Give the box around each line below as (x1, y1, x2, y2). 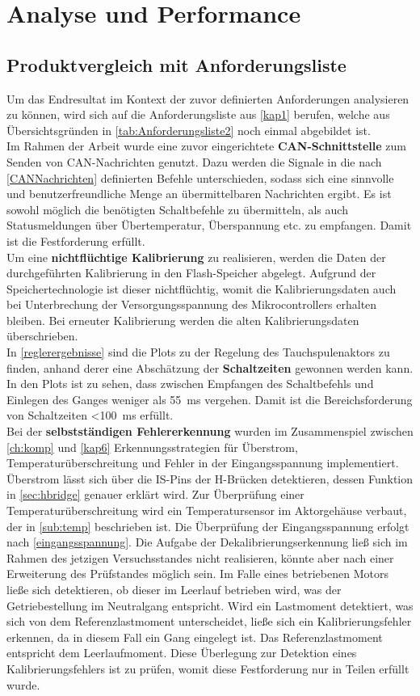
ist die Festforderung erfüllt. (6, 232, 145, 249)
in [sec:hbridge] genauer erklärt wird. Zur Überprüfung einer (6, 486, 304, 503)
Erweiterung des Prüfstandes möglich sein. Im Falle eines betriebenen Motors (6, 565, 388, 582)
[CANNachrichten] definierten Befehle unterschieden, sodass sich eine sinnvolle (6, 169, 394, 186)
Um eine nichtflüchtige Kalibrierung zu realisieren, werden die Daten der (6, 248, 386, 265)
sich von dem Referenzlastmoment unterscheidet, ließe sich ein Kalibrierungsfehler (6, 613, 412, 630)
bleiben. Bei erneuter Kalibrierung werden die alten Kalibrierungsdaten (6, 311, 359, 328)
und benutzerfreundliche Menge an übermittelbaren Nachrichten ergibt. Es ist (6, 185, 392, 202)
